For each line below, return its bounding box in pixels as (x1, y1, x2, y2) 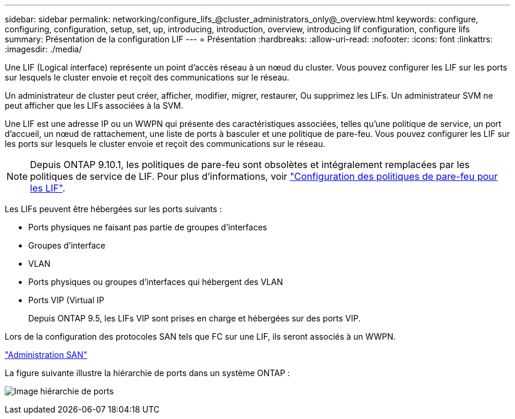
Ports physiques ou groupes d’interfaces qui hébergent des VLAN (28, 277, 283, 287)
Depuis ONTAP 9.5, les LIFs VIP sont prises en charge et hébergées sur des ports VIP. (28, 313, 361, 323)
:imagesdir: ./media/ (5, 44, 82, 54)
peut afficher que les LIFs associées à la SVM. (5, 100, 183, 110)
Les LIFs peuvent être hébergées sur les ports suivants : (5, 204, 222, 214)
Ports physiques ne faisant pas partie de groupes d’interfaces (28, 222, 267, 232)
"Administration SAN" (5, 350, 88, 360)
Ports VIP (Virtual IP (28, 295, 105, 305)
